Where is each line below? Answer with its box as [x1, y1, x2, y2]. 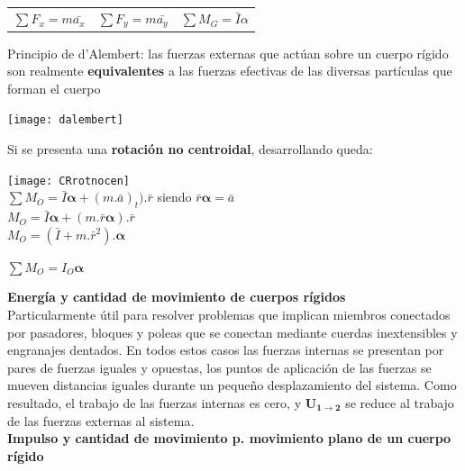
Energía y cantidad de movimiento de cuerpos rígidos [7, 287, 346, 306]
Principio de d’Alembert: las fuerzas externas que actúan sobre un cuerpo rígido [7, 43, 449, 62]
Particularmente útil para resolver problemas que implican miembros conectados [7, 304, 451, 323]
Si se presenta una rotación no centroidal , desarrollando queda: [7, 140, 373, 159]
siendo [157, 187, 192, 206]
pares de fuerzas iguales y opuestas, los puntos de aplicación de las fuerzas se [7, 358, 432, 376]
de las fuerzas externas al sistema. [7, 411, 195, 430]
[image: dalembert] [7, 113, 123, 127]
